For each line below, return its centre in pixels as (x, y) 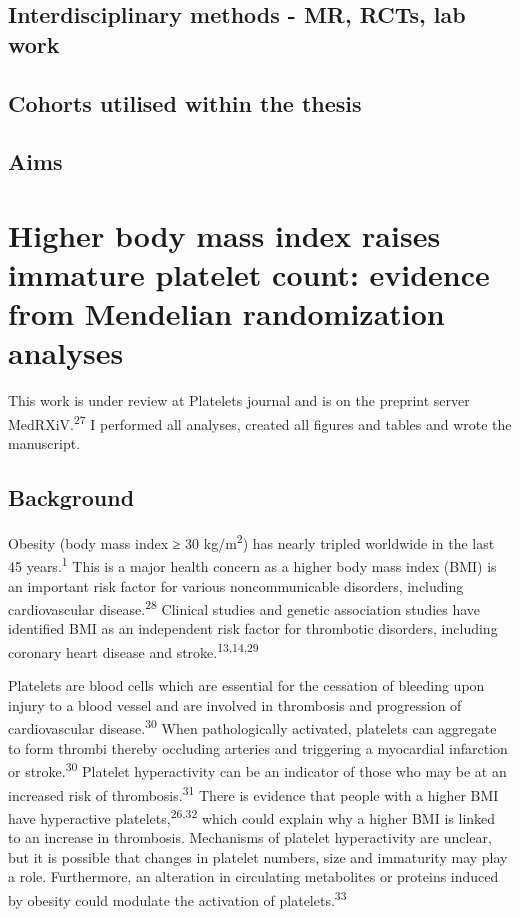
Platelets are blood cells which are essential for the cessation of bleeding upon (246, 685)
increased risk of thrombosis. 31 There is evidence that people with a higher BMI (253, 793)
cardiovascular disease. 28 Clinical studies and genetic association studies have (244, 607)
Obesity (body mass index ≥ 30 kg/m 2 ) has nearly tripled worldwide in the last (251, 541)
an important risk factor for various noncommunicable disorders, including (236, 585)
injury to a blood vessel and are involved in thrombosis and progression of (235, 704)
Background (71, 497)
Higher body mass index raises (224, 234)
